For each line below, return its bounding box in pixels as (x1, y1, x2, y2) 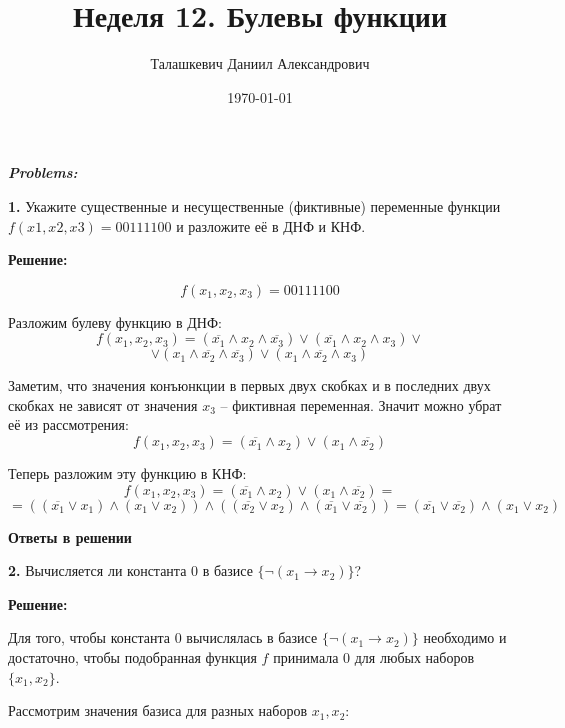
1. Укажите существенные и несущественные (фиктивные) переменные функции (8, 195, 501, 216)
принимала (273, 647, 339, 668)
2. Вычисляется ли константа (8, 560, 187, 581)
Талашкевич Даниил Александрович (150, 53, 370, 74)
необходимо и (423, 627, 507, 648)
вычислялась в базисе (186, 627, 318, 648)
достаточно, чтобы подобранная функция (8, 647, 257, 668)
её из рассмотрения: (8, 414, 129, 435)
